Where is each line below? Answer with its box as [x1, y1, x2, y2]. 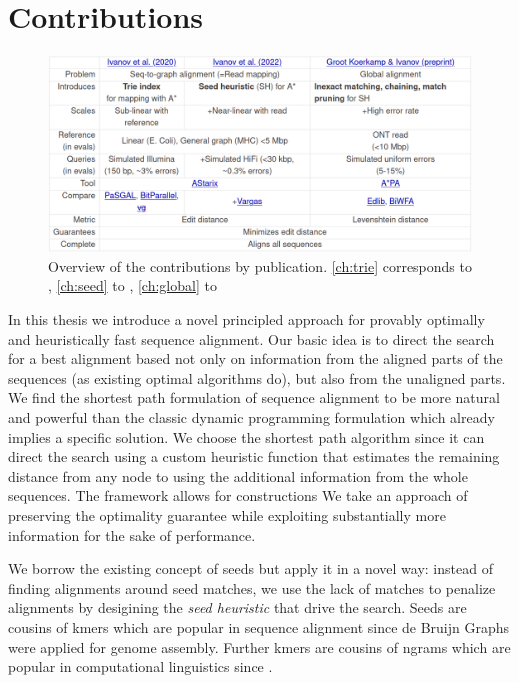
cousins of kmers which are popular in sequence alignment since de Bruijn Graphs [8, 616, 510, 637]
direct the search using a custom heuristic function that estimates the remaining [8, 446, 500, 467]
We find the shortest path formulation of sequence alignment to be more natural [8, 387, 500, 408]
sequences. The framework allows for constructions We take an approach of [8, 485, 468, 506]
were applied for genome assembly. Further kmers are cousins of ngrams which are [8, 636, 511, 657]
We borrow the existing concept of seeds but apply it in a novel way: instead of [8, 558, 493, 579]
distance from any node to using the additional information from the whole [8, 465, 468, 486]
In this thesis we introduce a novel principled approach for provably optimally [8, 309, 485, 329]
